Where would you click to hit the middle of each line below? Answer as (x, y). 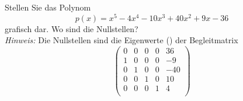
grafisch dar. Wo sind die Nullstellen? (72, 28)
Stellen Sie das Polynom (48, 7)
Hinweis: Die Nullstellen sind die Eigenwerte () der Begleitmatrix (121, 40)
